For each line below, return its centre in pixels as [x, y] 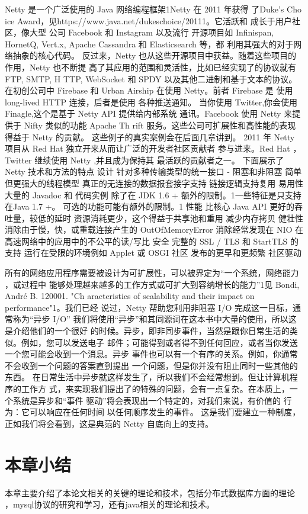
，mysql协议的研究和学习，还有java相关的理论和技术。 [110, 504]
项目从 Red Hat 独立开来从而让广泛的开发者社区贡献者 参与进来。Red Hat [147, 148]
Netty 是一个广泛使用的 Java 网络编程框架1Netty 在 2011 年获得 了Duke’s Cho [153, 9]
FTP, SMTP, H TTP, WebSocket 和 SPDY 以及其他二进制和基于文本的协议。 [151, 78]
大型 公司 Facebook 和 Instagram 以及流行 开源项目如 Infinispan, [152, 32]
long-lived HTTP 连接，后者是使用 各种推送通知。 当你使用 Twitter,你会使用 [151, 102]
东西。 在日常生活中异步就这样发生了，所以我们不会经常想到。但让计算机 [147, 377]
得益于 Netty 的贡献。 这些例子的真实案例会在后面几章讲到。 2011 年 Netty [150, 136]
